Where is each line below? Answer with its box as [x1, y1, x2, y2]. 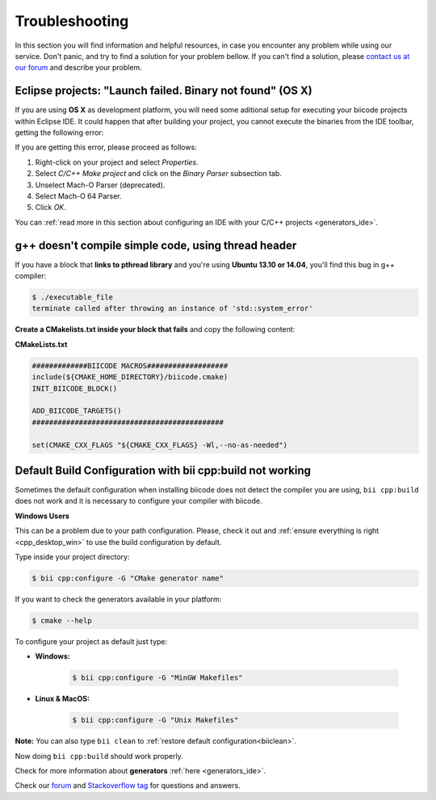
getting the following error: [15, 128, 104, 137]
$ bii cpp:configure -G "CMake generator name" [31, 573, 224, 583]
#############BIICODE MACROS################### [31, 361, 228, 371]
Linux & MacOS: [35, 694, 90, 704]
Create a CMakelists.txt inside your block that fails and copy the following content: [15, 325, 296, 334]
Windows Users [15, 511, 70, 521]
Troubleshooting [15, 12, 129, 30]
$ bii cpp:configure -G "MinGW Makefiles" [72, 673, 243, 682]
